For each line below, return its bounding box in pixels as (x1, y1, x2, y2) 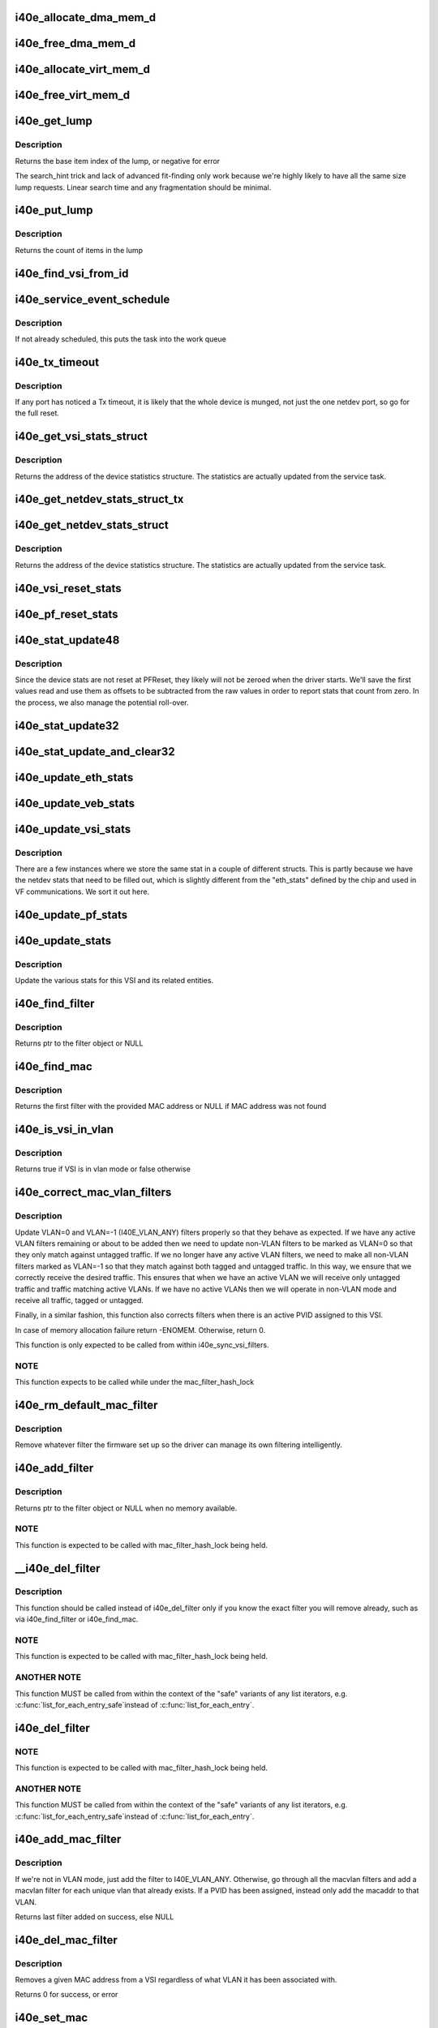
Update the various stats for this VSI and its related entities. (15, 975, 214, 985)
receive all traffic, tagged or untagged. (15, 1295, 144, 1305)
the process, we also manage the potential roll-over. (15, 698, 190, 707)
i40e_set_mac (15, 2011, 88, 2025)
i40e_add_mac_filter (15, 1833, 122, 1846)
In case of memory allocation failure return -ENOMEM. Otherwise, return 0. (15, 1325, 266, 1334)
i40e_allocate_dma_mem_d (15, 11, 157, 24)
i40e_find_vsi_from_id (15, 266, 129, 280)
